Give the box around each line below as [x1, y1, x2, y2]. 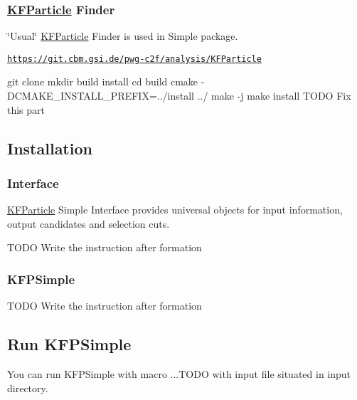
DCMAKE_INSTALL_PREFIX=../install [7, 88, 195, 103]
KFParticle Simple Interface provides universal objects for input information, [7, 202, 343, 217]
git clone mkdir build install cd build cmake [7, 74, 198, 89]
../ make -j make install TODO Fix [197, 88, 351, 103]
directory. [7, 380, 48, 395]
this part [7, 102, 46, 117]
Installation [7, 137, 92, 159]
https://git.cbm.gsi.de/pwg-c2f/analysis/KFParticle [7, 53, 262, 64]
